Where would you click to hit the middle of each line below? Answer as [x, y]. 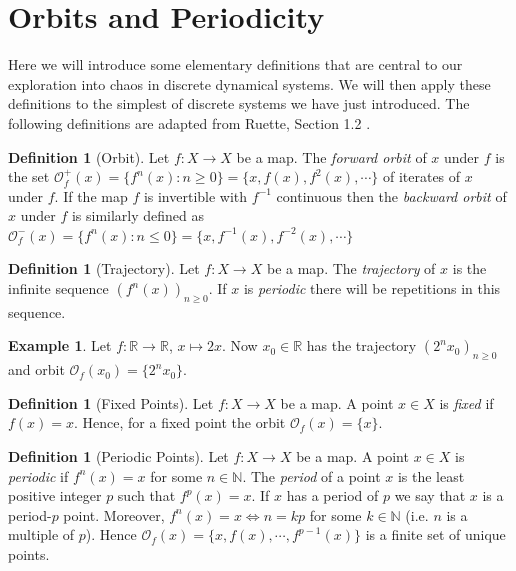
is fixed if [466, 402]
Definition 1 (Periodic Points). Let [118, 456]
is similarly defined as [138, 215]
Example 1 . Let [60, 345]
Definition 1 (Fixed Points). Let [111, 402]
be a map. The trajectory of [351, 268]
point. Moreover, [114, 514]
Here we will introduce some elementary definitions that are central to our [235, 64]
